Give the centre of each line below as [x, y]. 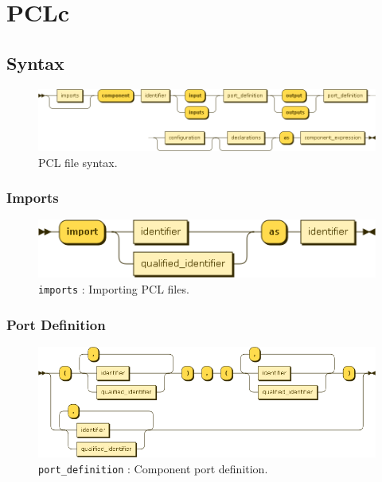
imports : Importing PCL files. [114, 289]
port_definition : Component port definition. [153, 469]
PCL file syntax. [78, 162]
